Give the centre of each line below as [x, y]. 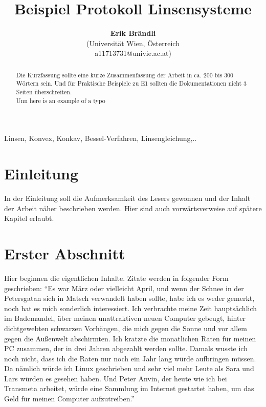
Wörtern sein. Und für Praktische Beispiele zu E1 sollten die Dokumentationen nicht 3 [131, 83]
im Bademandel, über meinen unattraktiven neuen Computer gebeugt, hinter [125, 318]
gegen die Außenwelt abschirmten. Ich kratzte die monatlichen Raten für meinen [130, 338]
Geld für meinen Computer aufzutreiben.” [69, 399]
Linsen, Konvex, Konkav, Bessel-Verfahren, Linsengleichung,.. [101, 138]
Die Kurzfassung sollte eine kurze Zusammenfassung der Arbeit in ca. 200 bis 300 [125, 75]
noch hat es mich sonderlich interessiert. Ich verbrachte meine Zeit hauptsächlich [131, 308]
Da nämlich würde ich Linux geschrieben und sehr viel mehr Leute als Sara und [129, 368]
